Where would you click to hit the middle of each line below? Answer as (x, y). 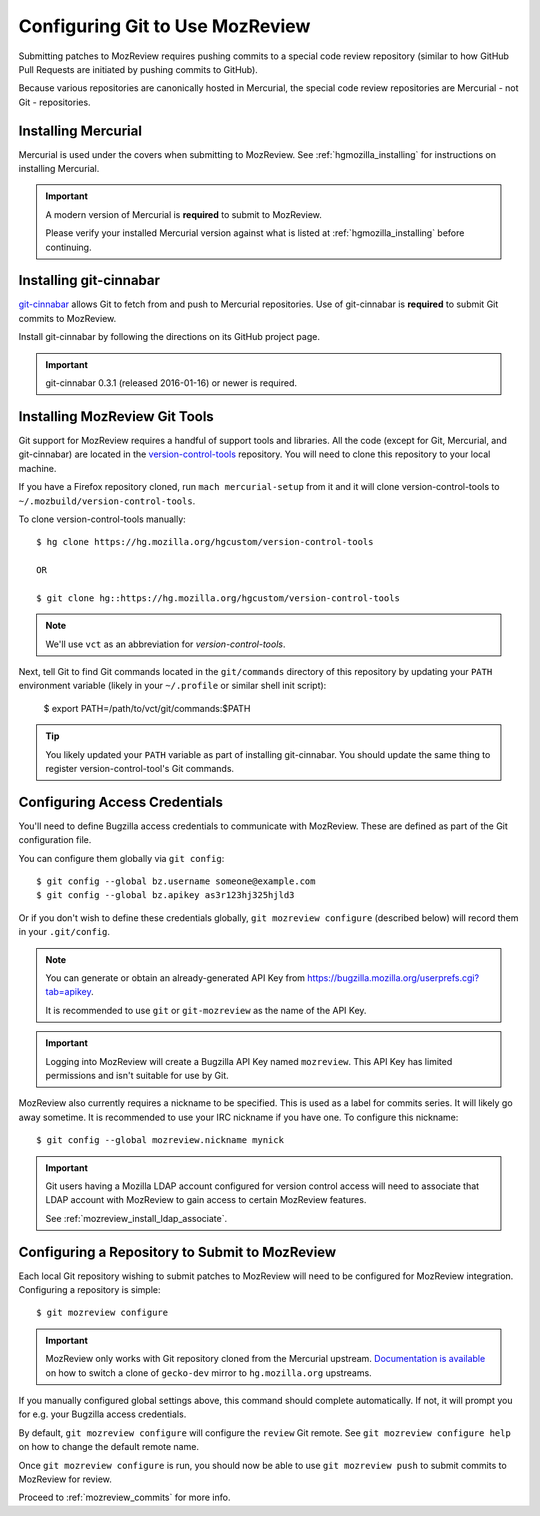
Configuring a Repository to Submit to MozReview (177, 1251)
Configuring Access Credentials (121, 801)
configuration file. (55, 840)
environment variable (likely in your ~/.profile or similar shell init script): (172, 686)
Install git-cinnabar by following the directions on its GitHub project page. (169, 337)
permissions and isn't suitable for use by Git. (137, 1075)
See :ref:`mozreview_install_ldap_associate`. (136, 1218)
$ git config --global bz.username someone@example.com (176, 881)
